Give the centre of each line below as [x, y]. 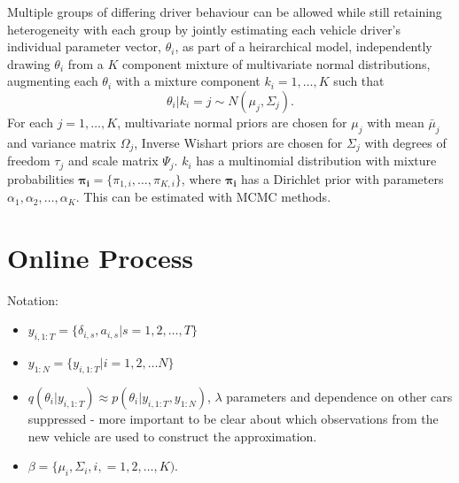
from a [86, 63]
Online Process [101, 257]
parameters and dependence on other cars [339, 397]
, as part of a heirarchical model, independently [303, 46]
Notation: [33, 299]
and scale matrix [113, 161]
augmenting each [53, 81]
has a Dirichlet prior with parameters [342, 178]
